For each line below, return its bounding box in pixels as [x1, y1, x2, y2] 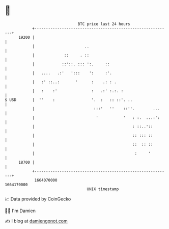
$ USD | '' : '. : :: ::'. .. [5, 97, 133, 103]
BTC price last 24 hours [77, 21, 130, 27]
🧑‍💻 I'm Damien [5, 208, 36, 214]
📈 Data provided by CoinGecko [5, 196, 71, 202]
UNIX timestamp [87, 186, 119, 192]
